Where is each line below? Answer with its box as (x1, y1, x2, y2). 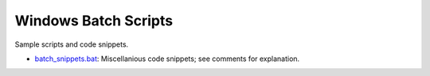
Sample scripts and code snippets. (14, 40, 129, 49)
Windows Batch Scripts (14, 12, 174, 29)
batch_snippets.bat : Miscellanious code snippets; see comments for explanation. (34, 54, 300, 63)
